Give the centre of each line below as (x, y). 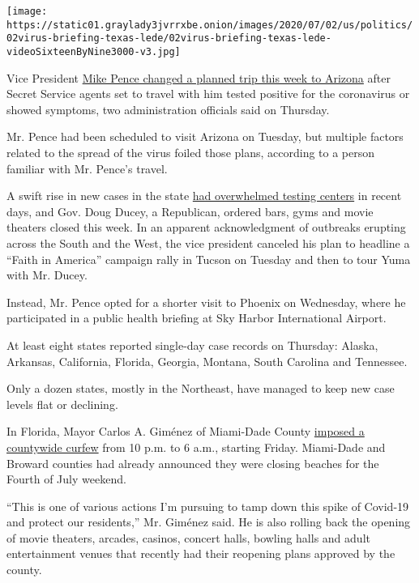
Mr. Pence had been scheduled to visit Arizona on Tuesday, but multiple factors (205, 136)
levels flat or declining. (62, 404)
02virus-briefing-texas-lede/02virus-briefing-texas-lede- (169, 38)
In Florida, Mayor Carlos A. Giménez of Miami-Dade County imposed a (186, 431)
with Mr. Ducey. (47, 275)
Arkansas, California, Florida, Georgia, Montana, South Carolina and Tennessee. (207, 361)
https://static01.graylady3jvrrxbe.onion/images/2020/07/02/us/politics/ (210, 25)
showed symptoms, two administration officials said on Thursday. (168, 109)
